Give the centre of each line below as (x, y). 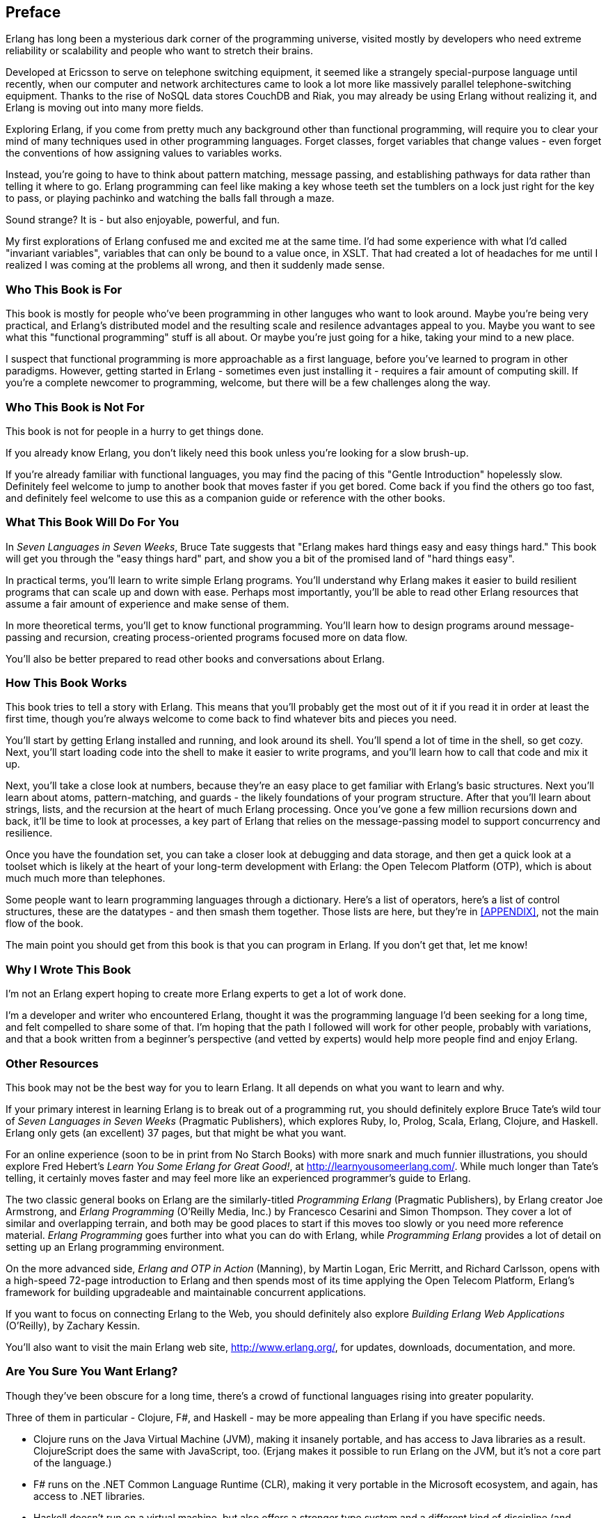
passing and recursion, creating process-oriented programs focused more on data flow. (207, 637)
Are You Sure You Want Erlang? (92, 1371)
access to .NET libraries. (89, 1496)
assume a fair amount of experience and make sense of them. (147, 603)
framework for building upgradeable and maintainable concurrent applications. (186, 1292)
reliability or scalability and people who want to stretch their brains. (159, 51)
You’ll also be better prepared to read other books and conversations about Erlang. (195, 658)
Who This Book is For (64, 289)
